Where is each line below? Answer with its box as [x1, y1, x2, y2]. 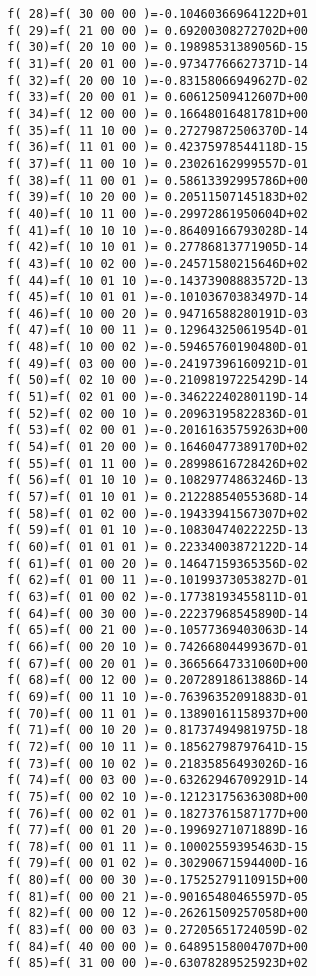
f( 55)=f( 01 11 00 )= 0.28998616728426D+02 [7, 456, 308, 471]
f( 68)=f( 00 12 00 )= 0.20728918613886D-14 [7, 673, 308, 688]
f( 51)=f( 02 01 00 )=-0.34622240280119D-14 [7, 390, 308, 405]
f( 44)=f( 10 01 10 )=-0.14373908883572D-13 [7, 273, 308, 288]
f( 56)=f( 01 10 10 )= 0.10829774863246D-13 [7, 473, 308, 488]
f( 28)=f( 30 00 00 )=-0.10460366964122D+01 [7, 7, 308, 21]
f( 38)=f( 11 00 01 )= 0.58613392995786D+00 [7, 173, 308, 188]
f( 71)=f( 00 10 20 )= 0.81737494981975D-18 [7, 723, 308, 738]
